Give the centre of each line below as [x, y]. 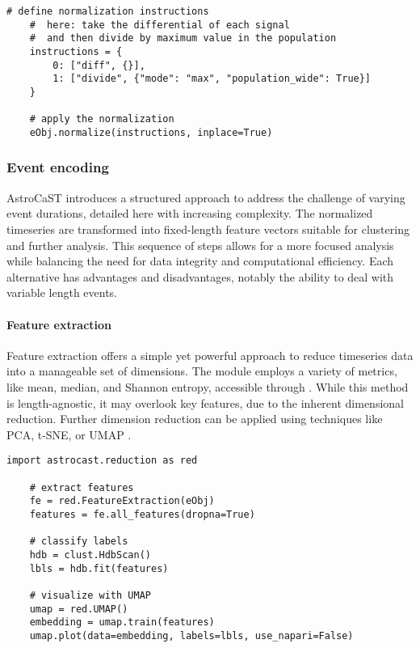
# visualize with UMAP [90, 595]
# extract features [82, 487]
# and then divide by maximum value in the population [183, 38]
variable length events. [62, 292]
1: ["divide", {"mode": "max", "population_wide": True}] [212, 79]
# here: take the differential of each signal [160, 25]
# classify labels [79, 542]
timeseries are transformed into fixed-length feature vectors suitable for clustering [208, 229]
